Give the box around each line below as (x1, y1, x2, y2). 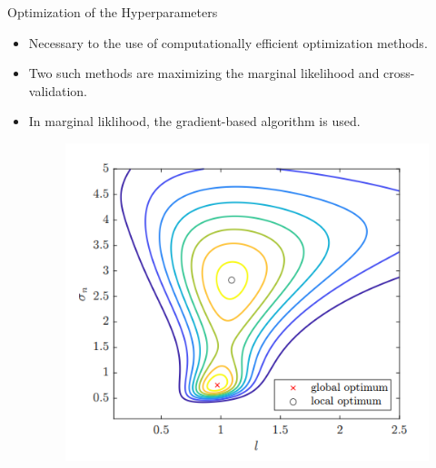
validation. (28, 81, 87, 100)
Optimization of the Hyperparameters (7, 3, 218, 21)
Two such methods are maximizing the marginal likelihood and (28, 63, 380, 83)
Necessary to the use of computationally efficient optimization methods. (28, 33, 428, 52)
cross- (383, 63, 415, 83)
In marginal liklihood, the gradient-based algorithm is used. (28, 112, 361, 131)
